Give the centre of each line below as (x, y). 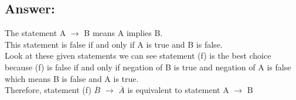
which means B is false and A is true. (72, 78)
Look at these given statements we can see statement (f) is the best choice (138, 56)
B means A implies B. (123, 33)
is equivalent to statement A (178, 90)
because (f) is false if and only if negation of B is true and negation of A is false (148, 67)
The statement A (35, 33)
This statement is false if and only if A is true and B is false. (114, 44)
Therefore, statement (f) (48, 90)
